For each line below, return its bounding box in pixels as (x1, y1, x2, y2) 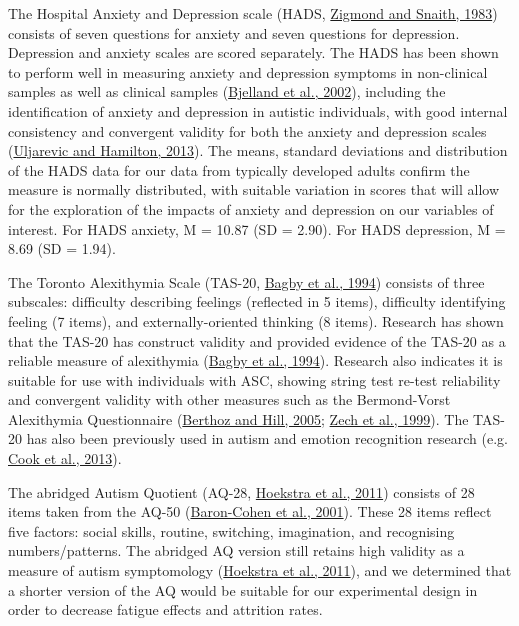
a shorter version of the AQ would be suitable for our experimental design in (8, 579, 478, 600)
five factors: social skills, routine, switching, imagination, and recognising (8, 520, 455, 541)
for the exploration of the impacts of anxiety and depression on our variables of (8, 198, 494, 219)
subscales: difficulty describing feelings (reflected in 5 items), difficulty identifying (8, 291, 506, 312)
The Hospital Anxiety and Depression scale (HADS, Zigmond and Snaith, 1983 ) (8, 3, 498, 23)
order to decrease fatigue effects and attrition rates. (8, 599, 323, 620)
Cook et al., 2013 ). (8, 448, 122, 469)
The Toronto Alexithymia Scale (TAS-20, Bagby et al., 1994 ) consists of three (8, 271, 485, 292)
